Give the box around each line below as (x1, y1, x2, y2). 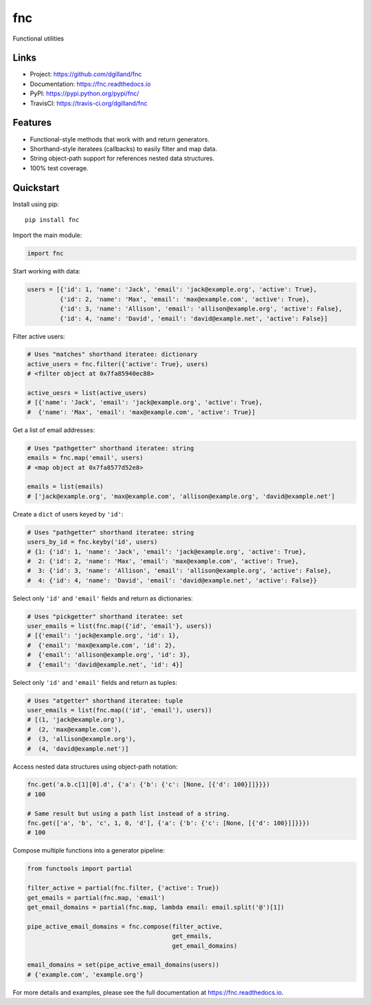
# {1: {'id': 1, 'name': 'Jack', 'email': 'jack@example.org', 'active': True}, (27, 547, 306, 556)
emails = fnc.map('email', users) (27, 454, 144, 462)
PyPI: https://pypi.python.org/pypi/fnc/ (30, 89, 139, 98)
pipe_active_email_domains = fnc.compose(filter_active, (27, 923, 223, 930)
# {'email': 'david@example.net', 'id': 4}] (27, 660, 183, 668)
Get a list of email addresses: (12, 426, 95, 434)
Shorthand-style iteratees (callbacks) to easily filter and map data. (30, 144, 218, 153)
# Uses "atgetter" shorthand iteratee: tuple (27, 697, 183, 704)
